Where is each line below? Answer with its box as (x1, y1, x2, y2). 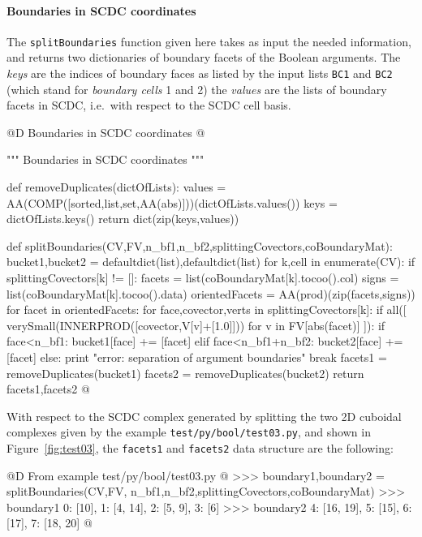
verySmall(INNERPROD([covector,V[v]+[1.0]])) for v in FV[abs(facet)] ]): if (6, 316, 385, 333)
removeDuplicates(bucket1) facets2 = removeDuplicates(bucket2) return (6, 364, 364, 381)
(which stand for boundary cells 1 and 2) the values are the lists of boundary (6, 80, 387, 97)
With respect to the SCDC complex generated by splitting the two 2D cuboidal (6, 407, 402, 424)
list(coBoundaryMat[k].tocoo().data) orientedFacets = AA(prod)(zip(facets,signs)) (6, 285, 416, 302)
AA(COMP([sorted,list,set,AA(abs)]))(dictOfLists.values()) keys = (6, 194, 338, 211)
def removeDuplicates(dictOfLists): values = (6, 178, 226, 195)
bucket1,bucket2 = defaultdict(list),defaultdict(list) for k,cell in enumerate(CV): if (6, 253, 416, 270)
